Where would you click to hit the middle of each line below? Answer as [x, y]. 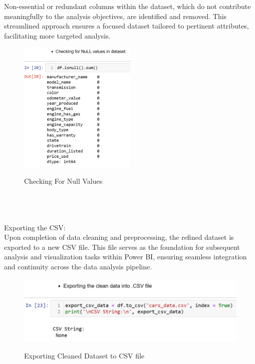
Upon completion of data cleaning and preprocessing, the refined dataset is [119, 237]
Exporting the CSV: [35, 227]
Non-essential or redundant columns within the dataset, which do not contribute [127, 6]
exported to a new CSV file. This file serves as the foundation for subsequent [122, 247]
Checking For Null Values [63, 181]
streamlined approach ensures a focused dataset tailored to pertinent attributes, [126, 26]
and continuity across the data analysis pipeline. [78, 266]
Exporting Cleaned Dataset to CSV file [84, 355]
